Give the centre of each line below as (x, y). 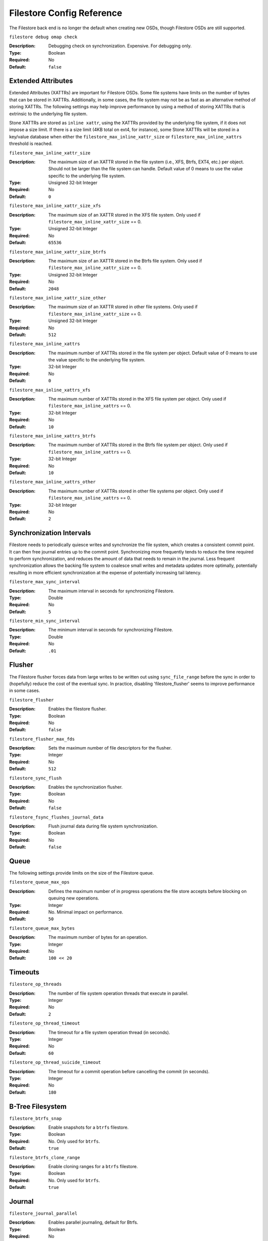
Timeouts (24, 972)
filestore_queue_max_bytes (42, 928)
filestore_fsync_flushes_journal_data (56, 817)
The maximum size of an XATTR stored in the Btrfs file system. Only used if (125, 261)
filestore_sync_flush (35, 778)
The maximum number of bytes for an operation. (98, 937)
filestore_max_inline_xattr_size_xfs (55, 206)
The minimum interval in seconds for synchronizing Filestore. (111, 630)
